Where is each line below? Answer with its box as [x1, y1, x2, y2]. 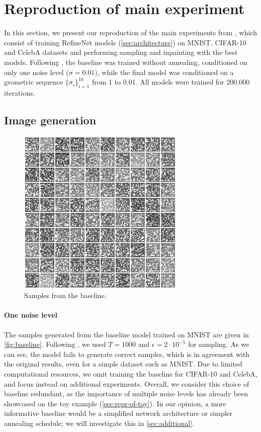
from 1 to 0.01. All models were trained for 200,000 [92, 77, 250, 87]
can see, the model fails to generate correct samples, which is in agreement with [4, 348, 250, 359]
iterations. [4, 87, 35, 98]
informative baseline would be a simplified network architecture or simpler [4, 408, 233, 418]
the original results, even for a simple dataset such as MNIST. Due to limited [4, 358, 242, 369]
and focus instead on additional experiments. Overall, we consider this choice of [4, 378, 249, 389]
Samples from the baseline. [24, 290, 107, 301]
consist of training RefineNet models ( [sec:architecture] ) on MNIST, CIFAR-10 [4, 37, 246, 47]
